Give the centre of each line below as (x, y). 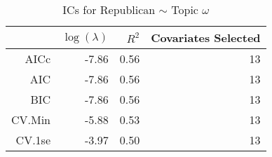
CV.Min (31, 120)
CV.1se (33, 140)
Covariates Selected (206, 37)
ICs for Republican (109, 9)
